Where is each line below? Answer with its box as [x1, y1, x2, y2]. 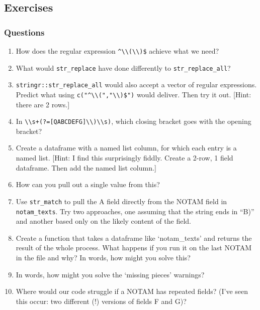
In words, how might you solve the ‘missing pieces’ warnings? [16, 269, 205, 279]
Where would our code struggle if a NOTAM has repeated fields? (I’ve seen [16, 286, 248, 296]
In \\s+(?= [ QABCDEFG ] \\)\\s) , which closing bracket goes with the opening [16, 116, 251, 126]
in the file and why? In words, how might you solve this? [16, 252, 191, 262]
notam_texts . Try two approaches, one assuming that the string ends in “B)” [16, 206, 254, 216]
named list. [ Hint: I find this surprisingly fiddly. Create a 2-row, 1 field [16, 152, 233, 163]
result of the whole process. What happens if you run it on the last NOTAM [16, 242, 252, 253]
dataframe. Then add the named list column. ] [16, 162, 156, 173]
